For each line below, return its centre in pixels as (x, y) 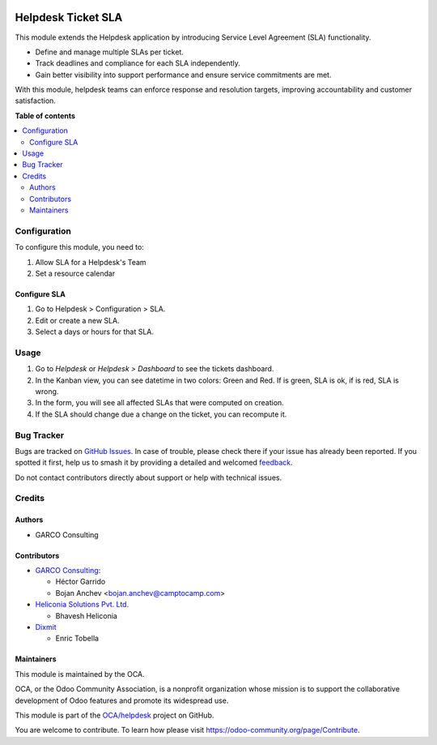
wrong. (47, 392)
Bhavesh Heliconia (86, 615)
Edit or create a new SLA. (78, 320)
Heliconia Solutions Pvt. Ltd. (82, 605)
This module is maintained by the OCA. (80, 674)
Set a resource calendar (75, 273)
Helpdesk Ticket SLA (69, 17)
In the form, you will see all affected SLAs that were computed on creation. (160, 403)
